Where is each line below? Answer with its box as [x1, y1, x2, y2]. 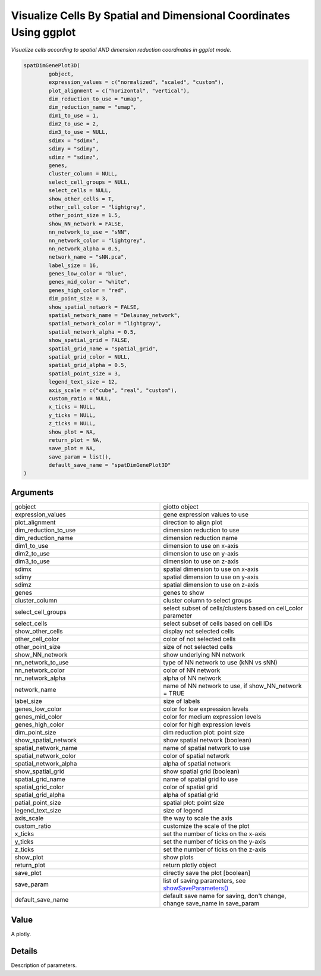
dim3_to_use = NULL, [48, 128, 109, 136]
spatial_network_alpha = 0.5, [48, 328, 137, 335]
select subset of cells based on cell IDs [163, 619, 273, 627]
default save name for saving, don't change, [163, 892, 287, 900]
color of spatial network [163, 751, 230, 760]
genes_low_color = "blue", [48, 271, 127, 277]
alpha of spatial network [163, 759, 231, 767]
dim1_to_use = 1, [48, 112, 99, 119]
